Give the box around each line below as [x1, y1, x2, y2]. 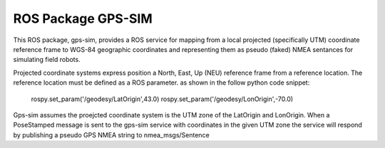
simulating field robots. [13, 55, 81, 64]
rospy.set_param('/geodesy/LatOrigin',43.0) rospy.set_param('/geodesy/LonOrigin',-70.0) [31, 95, 294, 103]
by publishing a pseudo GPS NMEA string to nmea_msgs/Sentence [13, 130, 210, 139]
